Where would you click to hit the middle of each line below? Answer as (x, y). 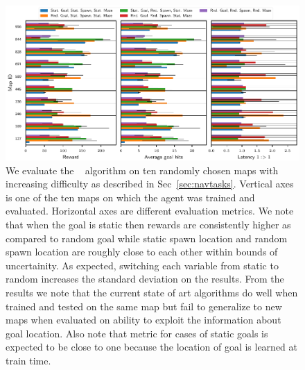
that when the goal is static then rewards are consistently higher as (148, 225)
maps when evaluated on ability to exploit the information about (143, 320)
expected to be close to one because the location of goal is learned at (151, 347)
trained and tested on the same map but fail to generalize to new (144, 306)
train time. (28, 360)
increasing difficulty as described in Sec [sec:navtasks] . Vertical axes (150, 184)
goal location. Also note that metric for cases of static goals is (137, 333)
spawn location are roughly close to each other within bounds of (142, 252)
